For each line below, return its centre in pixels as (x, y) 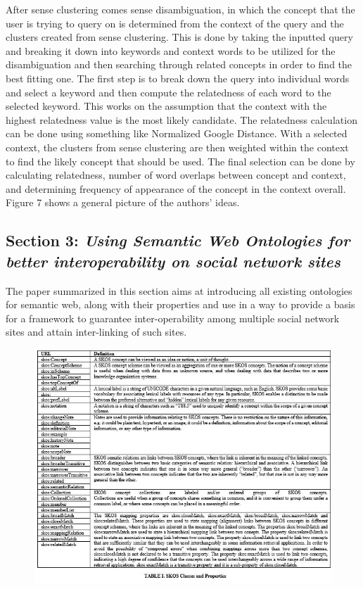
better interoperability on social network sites (173, 261)
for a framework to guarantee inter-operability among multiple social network (173, 318)
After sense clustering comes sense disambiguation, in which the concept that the (180, 9)
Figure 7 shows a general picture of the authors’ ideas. (123, 202)
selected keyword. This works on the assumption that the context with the (166, 106)
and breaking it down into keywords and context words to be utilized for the (171, 50)
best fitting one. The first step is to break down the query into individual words (178, 78)
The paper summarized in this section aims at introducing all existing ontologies (179, 290)
